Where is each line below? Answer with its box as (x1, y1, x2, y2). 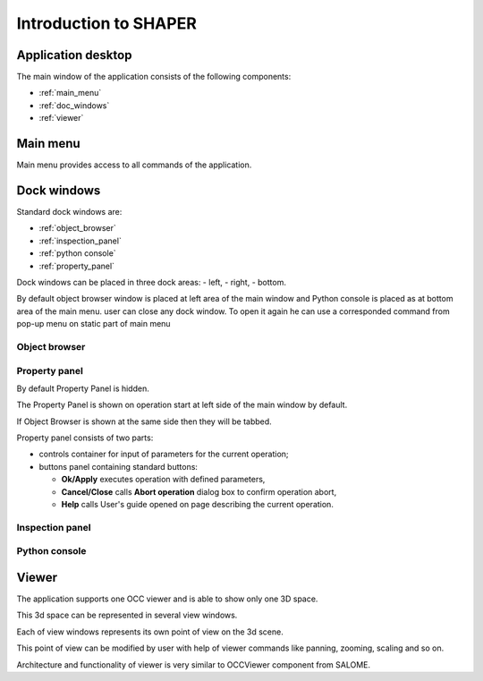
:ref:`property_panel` (38, 260, 115, 271)
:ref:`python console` (38, 248, 116, 259)
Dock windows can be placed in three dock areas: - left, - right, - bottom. (16, 277, 286, 287)
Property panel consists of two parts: (16, 432, 154, 443)
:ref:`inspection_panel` (38, 235, 123, 246)
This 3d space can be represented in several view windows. (16, 609, 238, 621)
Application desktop (16, 47, 132, 63)
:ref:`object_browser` (38, 223, 116, 234)
